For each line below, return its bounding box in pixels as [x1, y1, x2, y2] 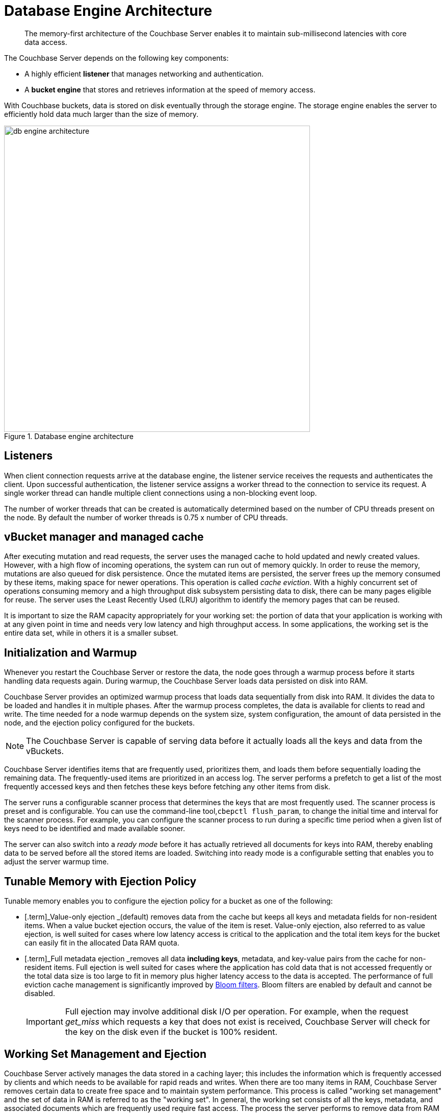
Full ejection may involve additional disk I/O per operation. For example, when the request [65, 1006, 409, 1017]
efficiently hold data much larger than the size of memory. [4, 109, 199, 118]
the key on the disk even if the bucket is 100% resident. [65, 1027, 278, 1037]
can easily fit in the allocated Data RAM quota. [24, 938, 179, 948]
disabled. [24, 989, 55, 998]
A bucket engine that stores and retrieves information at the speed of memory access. [24, 85, 316, 94]
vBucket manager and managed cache [4, 530, 204, 544]
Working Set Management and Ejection [4, 1047, 206, 1060]
